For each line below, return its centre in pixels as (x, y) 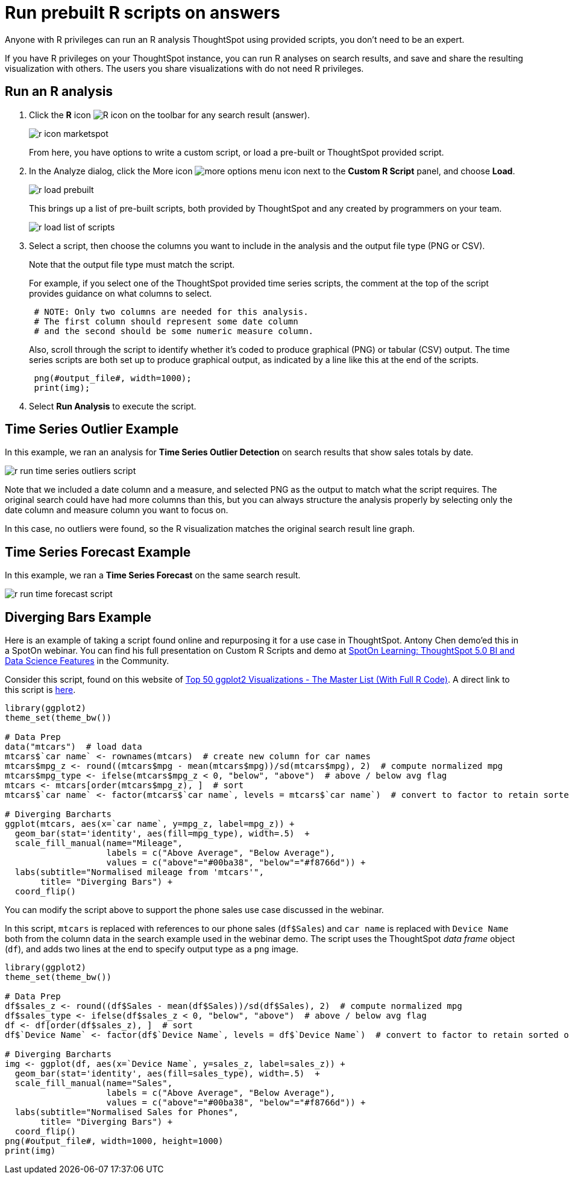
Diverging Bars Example (78, 617)
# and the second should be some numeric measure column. (174, 331)
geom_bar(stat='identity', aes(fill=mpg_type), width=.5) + (162, 834)
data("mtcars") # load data (74, 747)
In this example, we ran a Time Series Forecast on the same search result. (153, 575)
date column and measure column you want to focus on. (117, 510)
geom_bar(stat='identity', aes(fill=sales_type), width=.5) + (167, 1074)
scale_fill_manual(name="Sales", (94, 1083)
